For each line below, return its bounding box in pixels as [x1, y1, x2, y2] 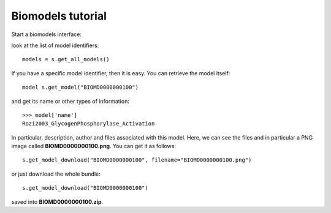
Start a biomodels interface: [11, 31, 82, 38]
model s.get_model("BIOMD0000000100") [22, 84, 139, 91]
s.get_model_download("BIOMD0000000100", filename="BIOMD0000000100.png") [22, 157, 252, 163]
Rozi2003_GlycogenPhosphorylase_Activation [22, 120, 155, 127]
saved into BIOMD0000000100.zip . [11, 198, 104, 205]
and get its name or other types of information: [11, 97, 130, 105]
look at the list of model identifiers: [11, 42, 99, 49]
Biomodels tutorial [11, 9, 107, 23]
